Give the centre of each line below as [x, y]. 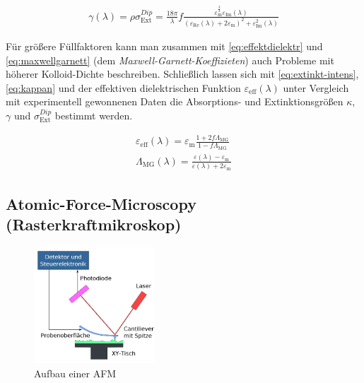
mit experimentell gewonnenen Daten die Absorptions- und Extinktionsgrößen [175, 101]
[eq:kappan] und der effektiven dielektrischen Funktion [123, 87]
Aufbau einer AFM [75, 373]
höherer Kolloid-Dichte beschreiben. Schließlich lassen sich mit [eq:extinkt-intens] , [182, 74]
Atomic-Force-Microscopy [101, 203]
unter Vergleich [316, 87]
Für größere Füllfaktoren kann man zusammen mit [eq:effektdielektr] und [164, 46]
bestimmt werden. [94, 115]
